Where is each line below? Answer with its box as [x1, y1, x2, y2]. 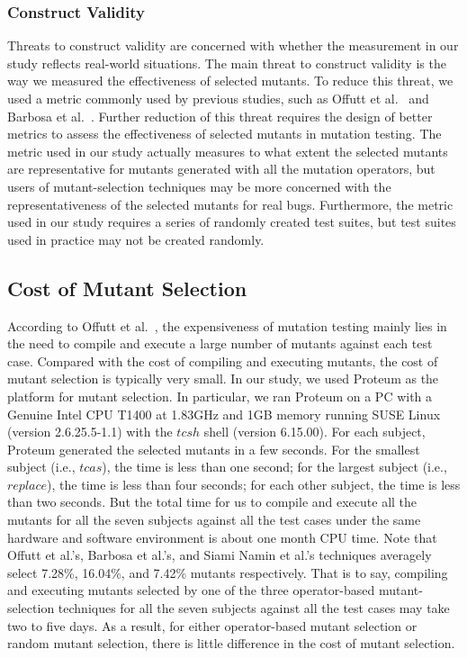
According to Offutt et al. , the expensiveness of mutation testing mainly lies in [7, 316, 447, 335]
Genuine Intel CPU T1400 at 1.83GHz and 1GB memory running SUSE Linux [7, 404, 441, 423]
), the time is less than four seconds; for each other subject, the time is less [47, 474, 461, 493]
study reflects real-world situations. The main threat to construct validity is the [7, 53, 446, 72]
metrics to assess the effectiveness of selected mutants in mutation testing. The [7, 124, 442, 143]
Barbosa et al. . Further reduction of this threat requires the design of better [7, 106, 433, 125]
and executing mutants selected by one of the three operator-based [7, 581, 375, 599]
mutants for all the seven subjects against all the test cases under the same [7, 510, 421, 529]
